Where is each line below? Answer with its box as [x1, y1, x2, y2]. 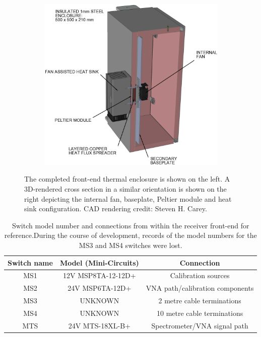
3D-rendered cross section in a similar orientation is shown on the [24, 184, 227, 194]
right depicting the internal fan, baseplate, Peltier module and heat [24, 193, 232, 204]
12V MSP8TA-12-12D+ [63, 270, 136, 281]
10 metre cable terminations [156, 307, 243, 318]
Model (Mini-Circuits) [59, 257, 139, 268]
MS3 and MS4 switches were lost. [79, 239, 182, 250]
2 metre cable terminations [158, 295, 241, 306]
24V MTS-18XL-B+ [68, 320, 130, 330]
